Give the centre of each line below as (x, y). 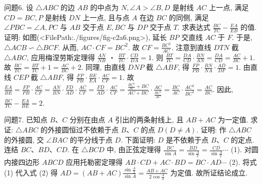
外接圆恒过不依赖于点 (83, 130)
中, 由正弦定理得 (134, 149)
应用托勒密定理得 (95, 162)
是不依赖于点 (187, 139)
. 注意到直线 (191, 47)
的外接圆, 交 (24, 139)
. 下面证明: (138, 139)
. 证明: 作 (211, 130)
